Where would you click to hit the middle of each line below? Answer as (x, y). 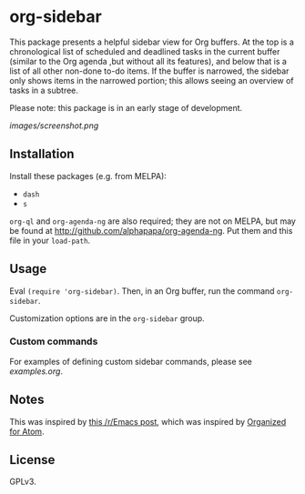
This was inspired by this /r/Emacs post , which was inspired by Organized (148, 421)
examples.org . (36, 371)
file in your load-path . (50, 240)
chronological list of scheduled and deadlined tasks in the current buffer (145, 51)
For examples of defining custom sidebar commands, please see (131, 361)
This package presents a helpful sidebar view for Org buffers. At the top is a (152, 42)
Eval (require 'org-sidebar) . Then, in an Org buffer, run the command (142, 291)
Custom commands (54, 341)
